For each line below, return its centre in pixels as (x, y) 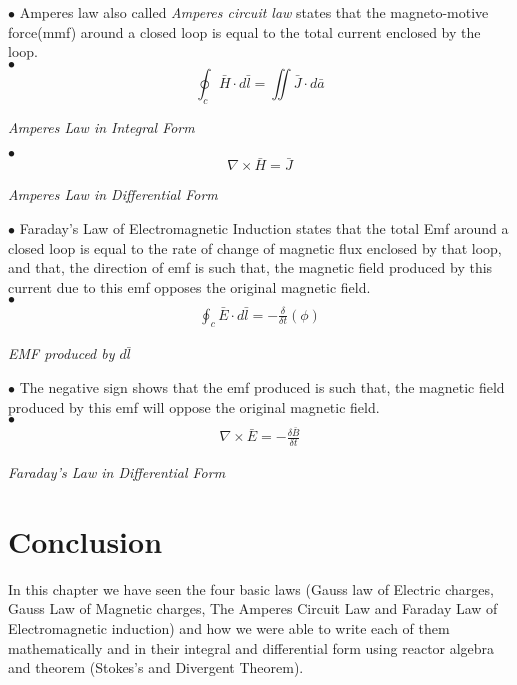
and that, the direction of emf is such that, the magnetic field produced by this (250, 267)
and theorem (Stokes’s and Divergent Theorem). (156, 667)
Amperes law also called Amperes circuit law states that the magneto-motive (254, 12)
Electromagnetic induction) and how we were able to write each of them (229, 628)
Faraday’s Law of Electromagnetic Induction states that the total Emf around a (264, 227)
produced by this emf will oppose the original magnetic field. (194, 406)
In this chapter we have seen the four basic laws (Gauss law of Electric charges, (251, 588)
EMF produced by (61, 353)
